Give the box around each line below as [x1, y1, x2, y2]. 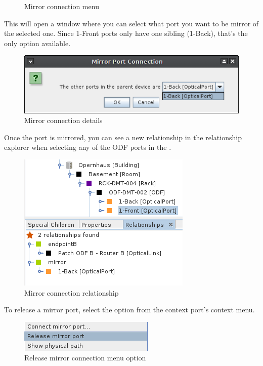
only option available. [4, 37, 71, 48]
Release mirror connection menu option [24, 352, 146, 363]
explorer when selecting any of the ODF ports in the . [4, 142, 171, 152]
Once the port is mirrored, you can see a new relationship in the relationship [4, 132, 242, 142]
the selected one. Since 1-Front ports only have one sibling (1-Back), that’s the [4, 28, 248, 38]
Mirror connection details [24, 115, 103, 126]
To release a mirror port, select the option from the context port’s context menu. [4, 304, 255, 315]
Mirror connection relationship [24, 287, 119, 298]
